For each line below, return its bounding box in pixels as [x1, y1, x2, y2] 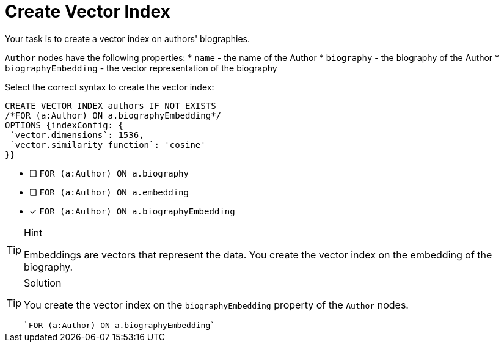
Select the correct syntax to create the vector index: [5, 81, 214, 92]
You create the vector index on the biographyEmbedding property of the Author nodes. [24, 298, 409, 311]
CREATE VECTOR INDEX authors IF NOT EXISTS [5, 100, 216, 111]
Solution [24, 276, 62, 289]
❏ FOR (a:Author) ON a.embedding [29, 186, 189, 197]
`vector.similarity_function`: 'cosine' [10, 139, 206, 150]
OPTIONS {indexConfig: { [5, 120, 123, 130]
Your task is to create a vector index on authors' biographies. [5, 33, 250, 44]
